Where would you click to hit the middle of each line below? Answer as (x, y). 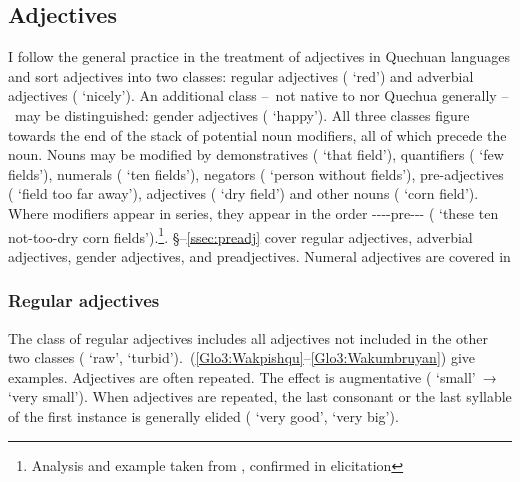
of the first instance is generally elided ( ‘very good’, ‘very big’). (203, 415)
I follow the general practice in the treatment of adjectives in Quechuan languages (259, 56)
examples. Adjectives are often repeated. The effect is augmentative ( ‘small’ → (252, 376)
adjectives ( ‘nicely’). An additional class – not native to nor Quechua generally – (258, 95)
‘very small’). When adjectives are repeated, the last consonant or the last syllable (260, 396)
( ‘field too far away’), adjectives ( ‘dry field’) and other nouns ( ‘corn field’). (243, 193)
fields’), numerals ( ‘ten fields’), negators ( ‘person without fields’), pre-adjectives (256, 173)
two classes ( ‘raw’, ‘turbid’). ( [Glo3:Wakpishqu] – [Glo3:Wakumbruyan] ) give (242, 357)
